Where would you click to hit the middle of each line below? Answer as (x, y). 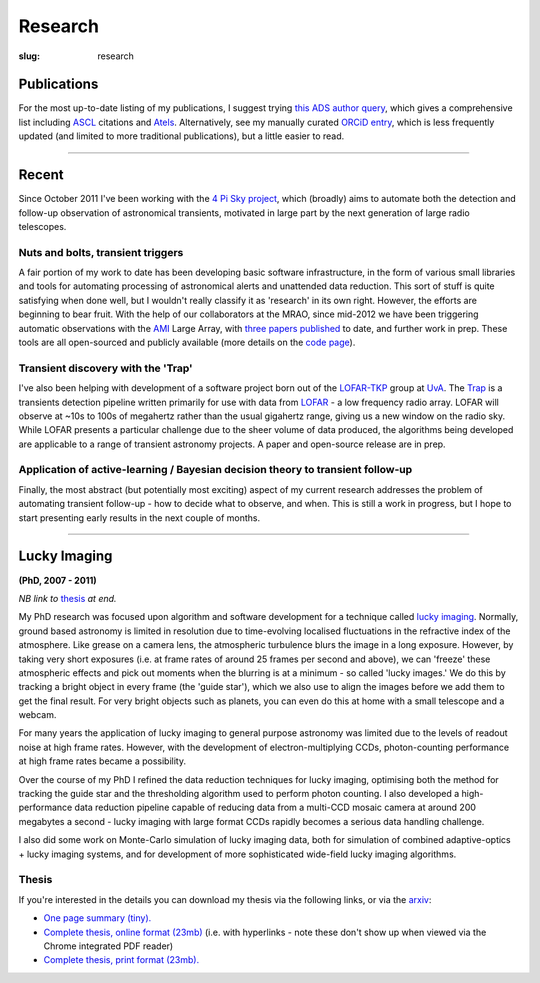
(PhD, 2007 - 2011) (57, 580)
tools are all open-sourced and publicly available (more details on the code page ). (187, 342)
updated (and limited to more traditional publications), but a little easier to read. (181, 136)
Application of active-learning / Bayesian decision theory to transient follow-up (215, 470)
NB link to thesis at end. (67, 598)
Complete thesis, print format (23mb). (121, 960)
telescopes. (42, 226)
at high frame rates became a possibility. (102, 761)
